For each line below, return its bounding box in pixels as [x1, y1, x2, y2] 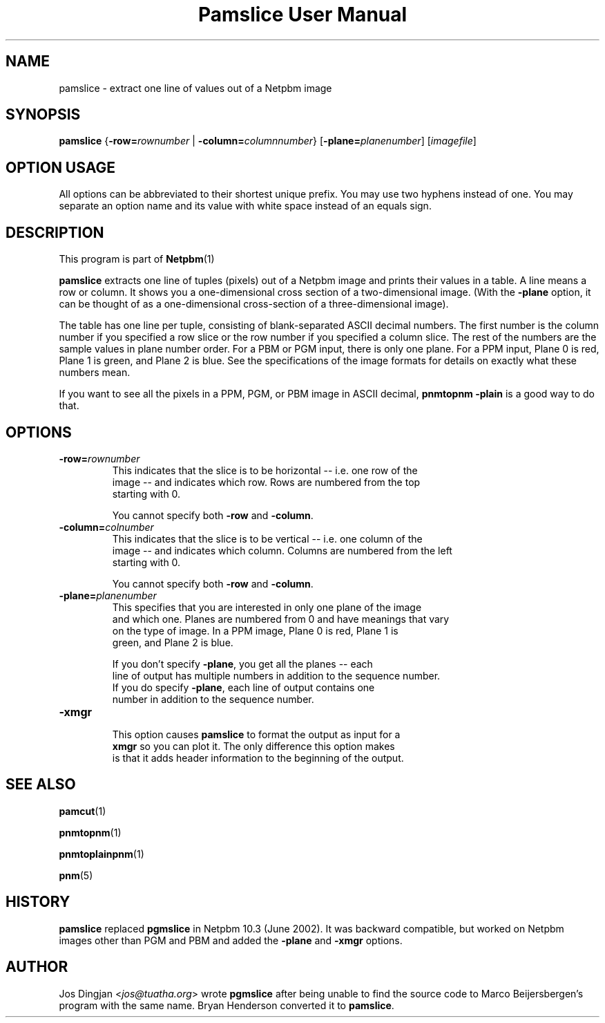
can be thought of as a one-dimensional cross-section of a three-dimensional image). [59, 298, 449, 310]
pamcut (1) [59, 805, 106, 817]
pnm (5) [59, 869, 93, 881]
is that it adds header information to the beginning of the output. [112, 751, 404, 764]
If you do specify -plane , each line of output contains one [112, 681, 375, 693]
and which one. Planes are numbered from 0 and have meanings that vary [112, 612, 450, 625]
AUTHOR [6, 958, 68, 976]
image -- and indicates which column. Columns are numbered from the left [112, 544, 452, 556]
